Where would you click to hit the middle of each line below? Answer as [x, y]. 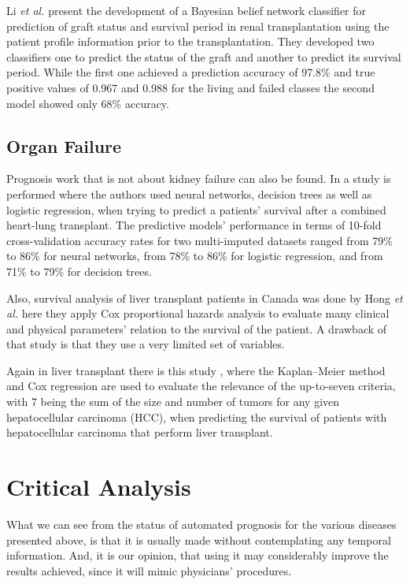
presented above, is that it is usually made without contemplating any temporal [199, 539]
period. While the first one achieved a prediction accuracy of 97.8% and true [191, 72]
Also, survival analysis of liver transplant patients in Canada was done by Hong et [205, 298]
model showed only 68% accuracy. [88, 103]
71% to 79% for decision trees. [79, 271]
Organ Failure [64, 145]
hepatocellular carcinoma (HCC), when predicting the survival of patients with [197, 417]
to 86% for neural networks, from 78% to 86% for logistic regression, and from [195, 256]
